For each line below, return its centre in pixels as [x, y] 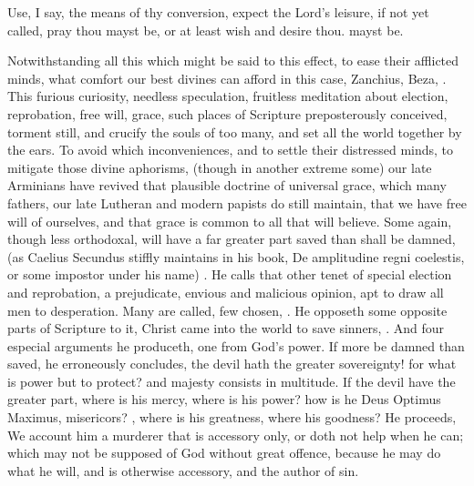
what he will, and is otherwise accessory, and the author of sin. [183, 470]
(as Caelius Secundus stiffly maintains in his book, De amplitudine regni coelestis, [236, 256]
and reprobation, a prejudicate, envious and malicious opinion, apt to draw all [226, 292]
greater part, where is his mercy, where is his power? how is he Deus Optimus [224, 399]
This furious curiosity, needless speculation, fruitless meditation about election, [228, 96]
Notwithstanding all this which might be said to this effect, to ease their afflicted [233, 61]
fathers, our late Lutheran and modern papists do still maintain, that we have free [237, 202]
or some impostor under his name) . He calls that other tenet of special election [230, 274]
